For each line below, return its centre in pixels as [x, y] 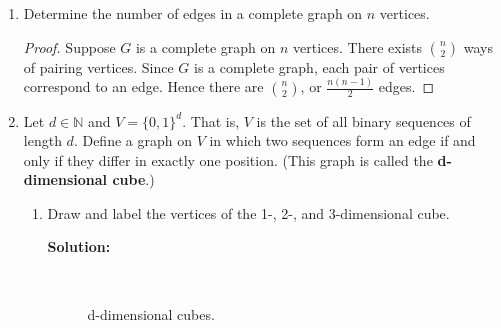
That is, [215, 120]
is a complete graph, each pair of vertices [319, 66]
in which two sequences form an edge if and [342, 140]
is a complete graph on [205, 46]
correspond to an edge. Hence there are [143, 86]
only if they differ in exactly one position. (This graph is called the [228, 159]
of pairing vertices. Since [98, 66]
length [42, 140]
